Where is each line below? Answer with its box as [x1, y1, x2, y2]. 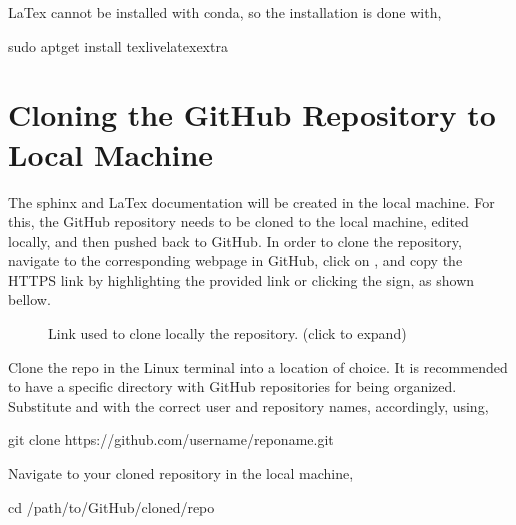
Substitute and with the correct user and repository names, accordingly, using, [8, 395, 489, 416]
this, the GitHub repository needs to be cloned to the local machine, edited [8, 211, 469, 232]
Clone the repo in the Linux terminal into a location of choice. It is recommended [8, 356, 508, 377]
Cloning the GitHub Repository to [8, 94, 496, 135]
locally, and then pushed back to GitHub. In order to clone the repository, [8, 230, 462, 251]
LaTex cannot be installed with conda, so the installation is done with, [8, 2, 442, 22]
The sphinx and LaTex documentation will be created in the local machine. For [8, 191, 495, 212]
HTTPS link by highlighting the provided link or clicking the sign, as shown [8, 269, 475, 290]
